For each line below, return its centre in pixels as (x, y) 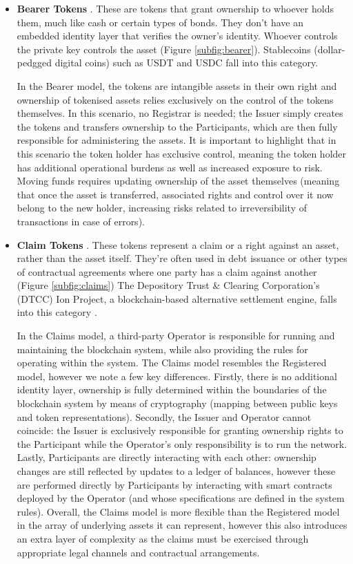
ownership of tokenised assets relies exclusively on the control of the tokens (175, 99)
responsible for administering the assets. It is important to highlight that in (176, 140)
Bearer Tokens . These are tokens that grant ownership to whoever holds (175, 8)
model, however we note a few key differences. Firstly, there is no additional (177, 376)
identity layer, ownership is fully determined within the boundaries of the (172, 389)
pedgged (34, 63)
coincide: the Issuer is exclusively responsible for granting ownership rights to (180, 430)
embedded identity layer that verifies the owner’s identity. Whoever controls (177, 36)
